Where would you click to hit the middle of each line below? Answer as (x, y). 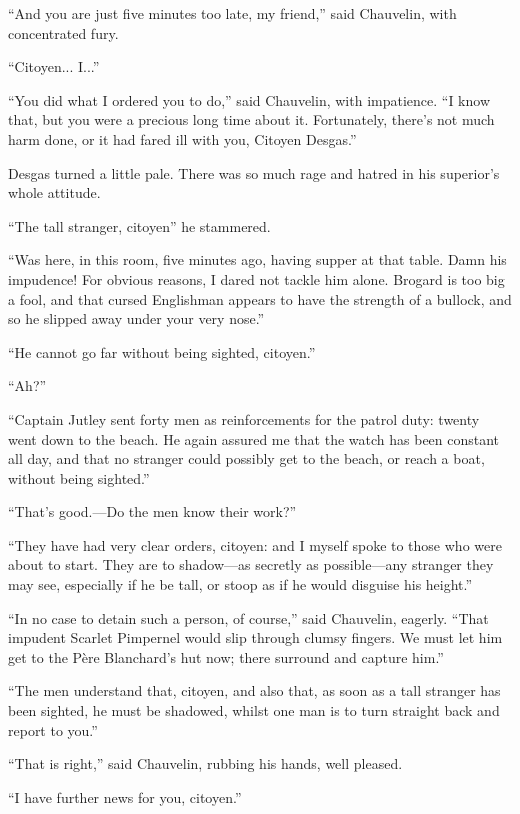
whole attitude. (54, 192)
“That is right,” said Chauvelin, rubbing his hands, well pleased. (205, 763)
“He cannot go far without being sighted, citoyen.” (162, 351)
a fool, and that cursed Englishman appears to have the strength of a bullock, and (260, 298)
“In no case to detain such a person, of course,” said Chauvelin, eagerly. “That (248, 617)
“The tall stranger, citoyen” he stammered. (139, 225)
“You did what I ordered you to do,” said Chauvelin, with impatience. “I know (249, 99)
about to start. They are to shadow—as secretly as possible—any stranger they (251, 564)
